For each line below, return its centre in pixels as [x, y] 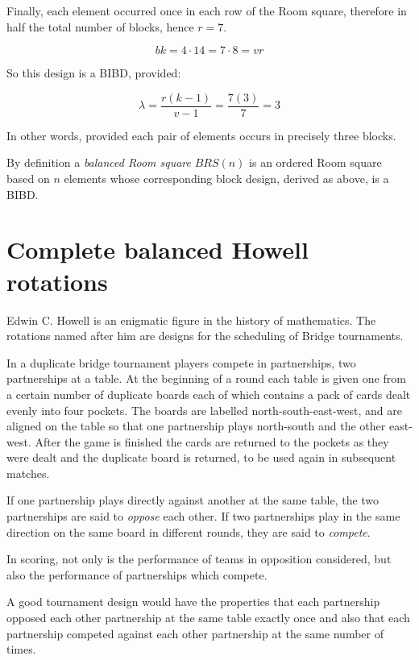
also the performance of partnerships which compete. [137, 574]
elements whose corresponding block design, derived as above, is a [226, 178]
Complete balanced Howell [158, 249]
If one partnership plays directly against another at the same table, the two [193, 500]
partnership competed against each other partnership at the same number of [195, 633]
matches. [28, 473]
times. [21, 649]
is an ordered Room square [315, 162]
